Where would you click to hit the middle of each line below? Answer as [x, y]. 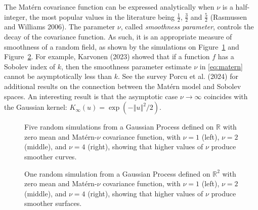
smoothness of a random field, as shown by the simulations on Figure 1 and [122, 46]
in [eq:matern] [221, 66]
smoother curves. [51, 156]
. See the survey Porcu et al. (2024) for [178, 76]
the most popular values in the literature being [102, 16]
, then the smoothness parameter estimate [126, 66]
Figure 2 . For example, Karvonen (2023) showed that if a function [107, 56]
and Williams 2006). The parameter [60, 27]
